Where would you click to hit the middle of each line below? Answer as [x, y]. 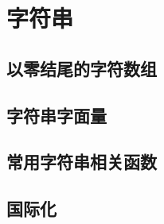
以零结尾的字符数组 [82, 68]
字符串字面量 [57, 115]
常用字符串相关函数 [82, 162]
